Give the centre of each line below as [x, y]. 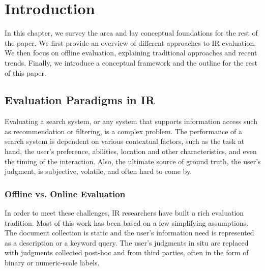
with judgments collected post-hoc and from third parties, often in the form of [127, 252]
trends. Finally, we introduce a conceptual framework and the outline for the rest [131, 62]
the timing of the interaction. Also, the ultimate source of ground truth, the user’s [133, 161]
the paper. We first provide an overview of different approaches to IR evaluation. [130, 42]
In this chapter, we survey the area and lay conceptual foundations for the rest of [131, 33]
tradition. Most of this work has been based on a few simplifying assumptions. [127, 222]
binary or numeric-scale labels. [52, 263]
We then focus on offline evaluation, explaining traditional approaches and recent [131, 53]
